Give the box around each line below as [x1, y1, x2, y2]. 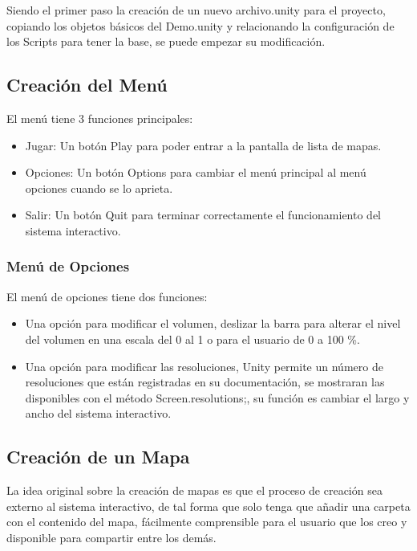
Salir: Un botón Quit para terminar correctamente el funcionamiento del [25, 206, 382, 223]
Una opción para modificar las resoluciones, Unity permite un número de [25, 357, 383, 374]
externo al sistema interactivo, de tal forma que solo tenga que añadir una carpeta [6, 497, 411, 514]
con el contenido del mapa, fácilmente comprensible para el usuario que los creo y [6, 513, 407, 530]
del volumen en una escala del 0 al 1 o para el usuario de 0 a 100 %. [25, 330, 360, 347]
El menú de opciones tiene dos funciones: [6, 288, 208, 304]
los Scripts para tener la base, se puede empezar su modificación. [6, 33, 326, 50]
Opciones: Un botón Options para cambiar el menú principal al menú [25, 164, 366, 181]
